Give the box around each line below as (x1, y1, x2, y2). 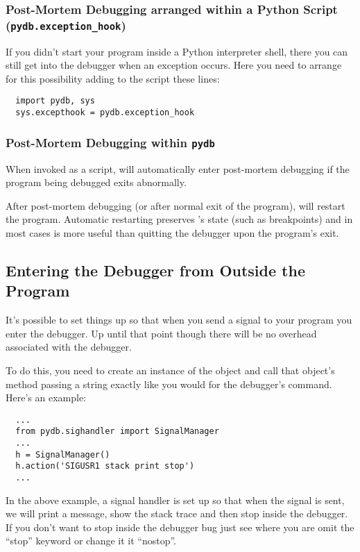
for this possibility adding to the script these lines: (6, 71, 220, 85)
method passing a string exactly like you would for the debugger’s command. (6, 376, 332, 391)
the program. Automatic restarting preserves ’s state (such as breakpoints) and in (6, 212, 353, 226)
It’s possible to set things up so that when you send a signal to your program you (6, 312, 352, 327)
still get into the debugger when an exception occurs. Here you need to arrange (6, 58, 342, 72)
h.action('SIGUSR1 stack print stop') (15, 461, 195, 471)
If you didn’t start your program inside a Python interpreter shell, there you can (6, 44, 348, 58)
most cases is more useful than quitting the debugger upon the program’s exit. (6, 225, 339, 240)
